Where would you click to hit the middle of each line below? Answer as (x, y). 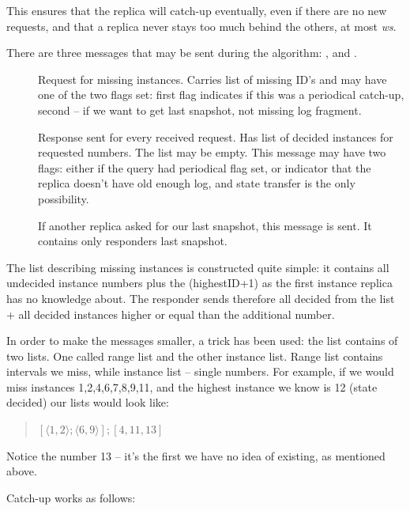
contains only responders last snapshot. (133, 241)
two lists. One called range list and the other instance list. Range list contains (195, 356)
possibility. (64, 198)
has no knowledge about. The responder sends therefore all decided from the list (201, 298)
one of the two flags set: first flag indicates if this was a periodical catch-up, (221, 95)
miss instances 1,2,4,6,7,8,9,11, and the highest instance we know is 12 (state (192, 386)
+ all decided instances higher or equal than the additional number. (171, 314)
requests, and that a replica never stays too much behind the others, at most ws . (201, 26)
